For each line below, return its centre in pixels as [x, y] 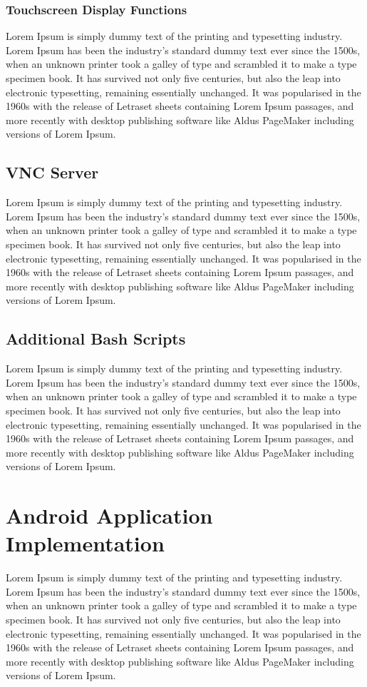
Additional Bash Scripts [96, 339]
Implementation [85, 543]
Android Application [109, 515]
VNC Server [52, 172]
